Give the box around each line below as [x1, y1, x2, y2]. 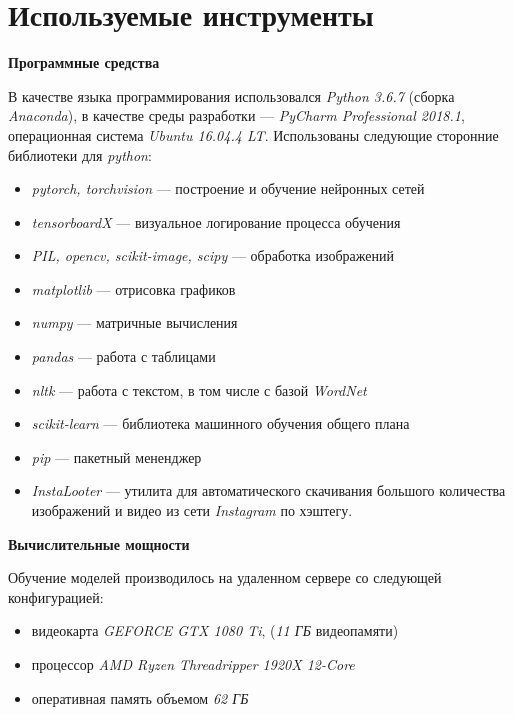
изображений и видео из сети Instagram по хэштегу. [31, 500, 353, 521]
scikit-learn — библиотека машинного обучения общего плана [31, 413, 410, 434]
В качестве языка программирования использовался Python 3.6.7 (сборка [8, 85, 455, 106]
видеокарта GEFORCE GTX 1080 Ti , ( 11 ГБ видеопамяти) [31, 620, 399, 641]
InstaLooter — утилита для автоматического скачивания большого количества [31, 480, 506, 501]
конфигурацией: [8, 586, 104, 607]
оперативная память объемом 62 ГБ [31, 687, 249, 708]
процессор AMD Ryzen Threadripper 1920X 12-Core [31, 654, 355, 674]
